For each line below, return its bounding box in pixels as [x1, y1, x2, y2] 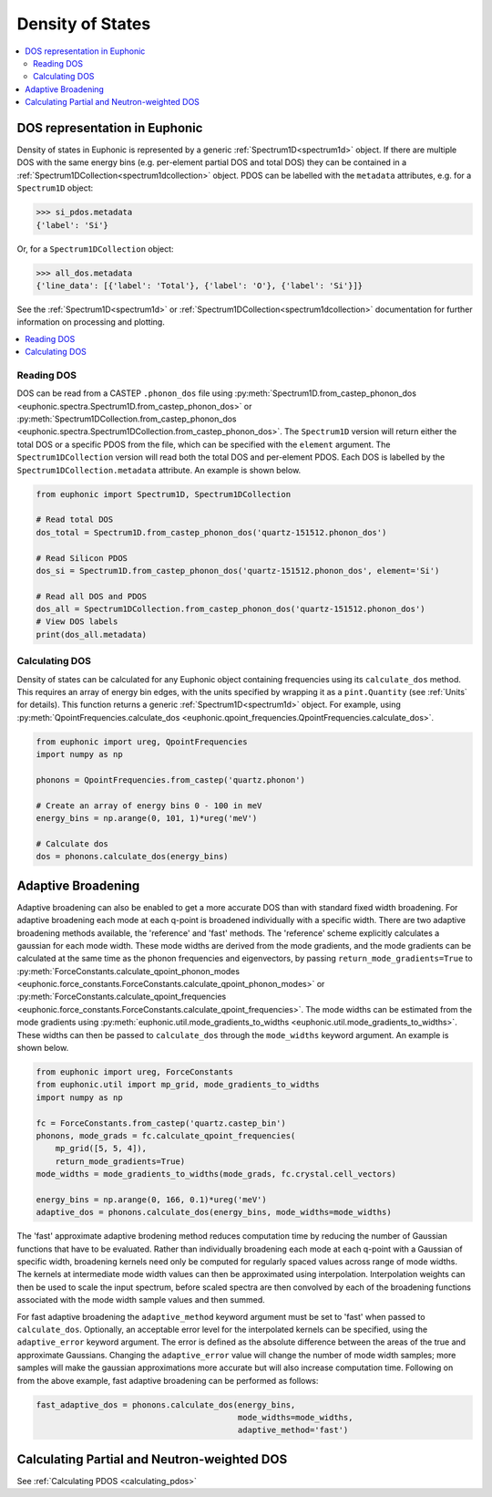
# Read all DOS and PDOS [36, 591, 148, 601]
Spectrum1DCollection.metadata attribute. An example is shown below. [16, 464, 302, 475]
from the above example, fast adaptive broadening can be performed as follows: [16, 1375, 319, 1386]
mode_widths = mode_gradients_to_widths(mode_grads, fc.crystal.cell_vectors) [36, 1169, 396, 1180]
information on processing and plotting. [16, 317, 166, 327]
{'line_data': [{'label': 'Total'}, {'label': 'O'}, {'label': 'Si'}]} [36, 280, 364, 291]
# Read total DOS [36, 515, 114, 525]
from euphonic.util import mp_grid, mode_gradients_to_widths [36, 1079, 320, 1090]
